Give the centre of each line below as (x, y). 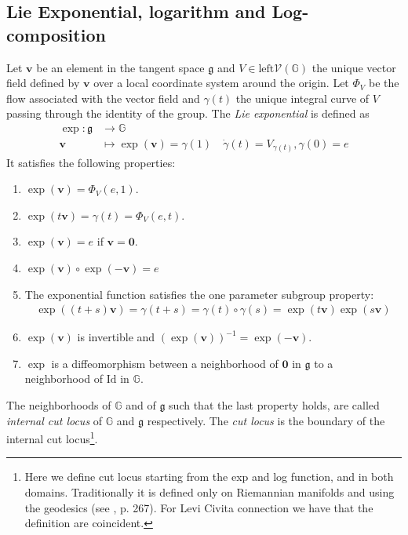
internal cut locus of (55, 420)
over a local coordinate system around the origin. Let (221, 83)
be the (384, 83)
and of (141, 404)
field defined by (43, 83)
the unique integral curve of (302, 98)
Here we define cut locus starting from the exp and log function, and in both (209, 477)
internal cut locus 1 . (52, 437)
